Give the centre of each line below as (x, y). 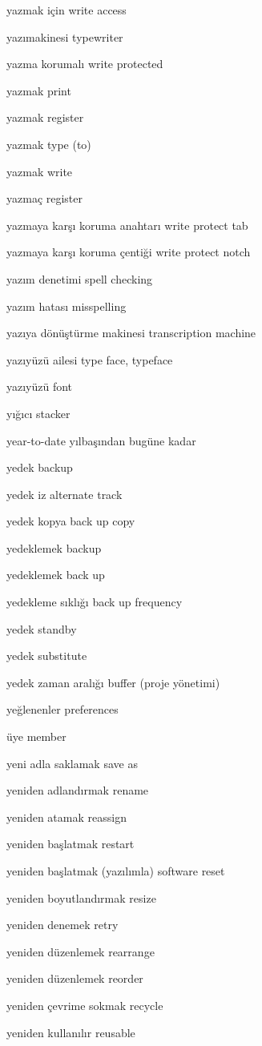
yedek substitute (47, 656)
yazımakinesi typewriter (65, 36)
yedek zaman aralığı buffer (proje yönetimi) (113, 682)
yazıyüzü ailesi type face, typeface (90, 359)
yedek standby (42, 628)
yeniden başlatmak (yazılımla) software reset (116, 871)
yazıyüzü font (40, 386)
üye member (36, 736)
